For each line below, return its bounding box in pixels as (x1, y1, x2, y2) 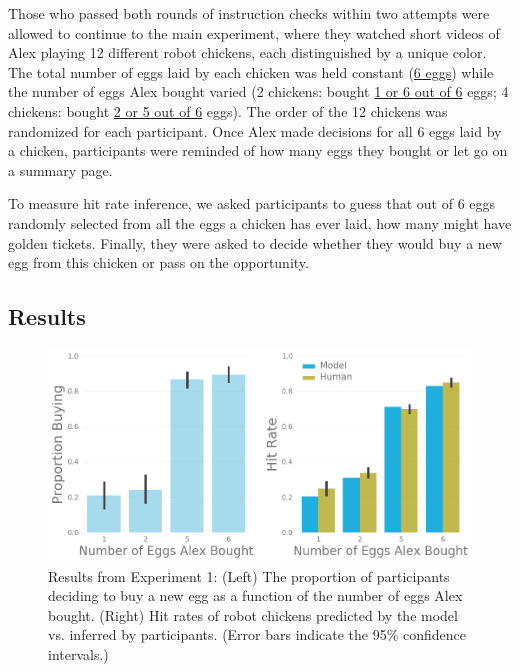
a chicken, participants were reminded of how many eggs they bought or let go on (8, 140, 508, 161)
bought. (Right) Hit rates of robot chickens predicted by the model (48, 604, 458, 625)
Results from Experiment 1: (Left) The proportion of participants (48, 565, 450, 586)
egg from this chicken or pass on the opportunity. (8, 252, 309, 273)
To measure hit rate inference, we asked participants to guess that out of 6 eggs (8, 193, 496, 214)
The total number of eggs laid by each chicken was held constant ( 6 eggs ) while (8, 61, 494, 82)
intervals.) (48, 643, 109, 664)
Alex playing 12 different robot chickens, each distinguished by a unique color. (8, 42, 487, 63)
